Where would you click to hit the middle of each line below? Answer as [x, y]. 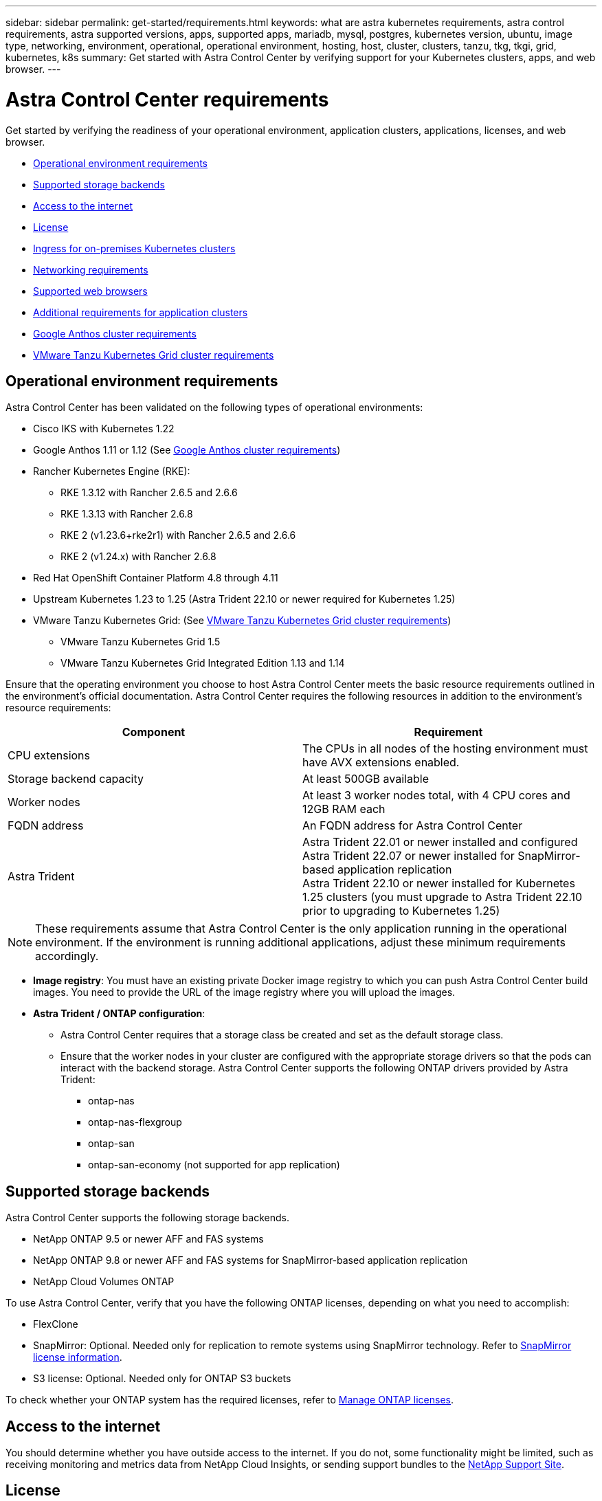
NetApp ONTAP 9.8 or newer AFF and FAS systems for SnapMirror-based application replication [250, 1260]
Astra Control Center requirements [167, 99]
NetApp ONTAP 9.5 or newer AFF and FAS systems [148, 1239]
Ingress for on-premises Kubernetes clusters [134, 248]
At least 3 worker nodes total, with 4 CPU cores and [436, 796]
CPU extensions [49, 756]
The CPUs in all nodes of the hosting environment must [445, 749]
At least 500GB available [366, 779]
